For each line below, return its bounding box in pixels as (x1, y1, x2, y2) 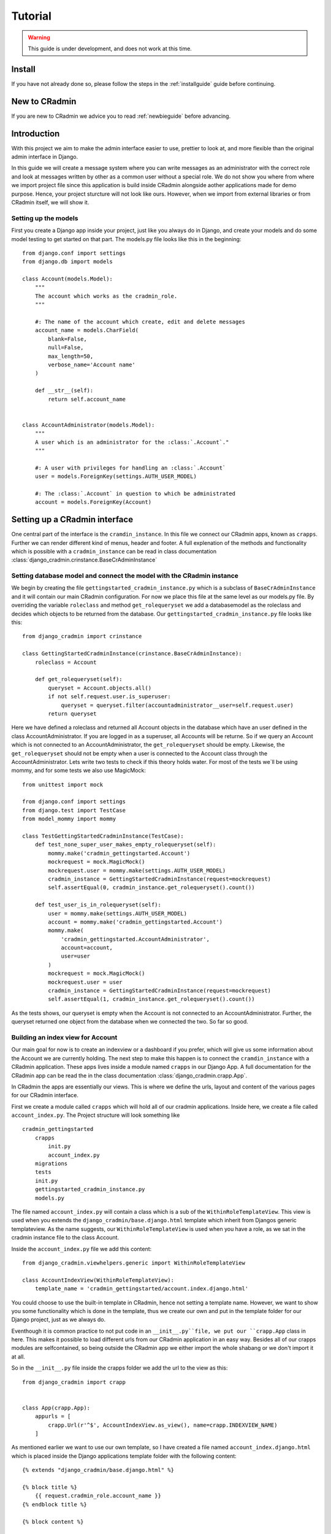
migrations (34, 1160, 68, 1167)
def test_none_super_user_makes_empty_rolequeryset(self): (34, 841, 216, 848)
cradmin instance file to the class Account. (11, 1234, 120, 1241)
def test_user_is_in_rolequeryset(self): (34, 901, 162, 908)
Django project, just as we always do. (11, 1316, 106, 1324)
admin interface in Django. (11, 153, 78, 161)
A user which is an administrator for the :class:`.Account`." (34, 439, 229, 445)
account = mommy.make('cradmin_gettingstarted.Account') (48, 918, 223, 925)
